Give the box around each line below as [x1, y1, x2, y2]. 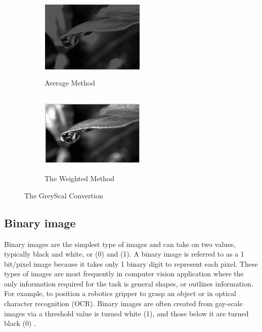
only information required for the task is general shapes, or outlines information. [4, 278, 253, 288]
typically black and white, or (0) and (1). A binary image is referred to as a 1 [4, 248, 244, 259]
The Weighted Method [45, 173, 115, 184]
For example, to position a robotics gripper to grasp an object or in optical [4, 288, 236, 299]
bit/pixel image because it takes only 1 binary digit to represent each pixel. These [4, 258, 258, 269]
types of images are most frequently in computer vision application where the [4, 268, 244, 279]
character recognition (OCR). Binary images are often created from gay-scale [4, 298, 243, 309]
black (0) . [4, 318, 36, 328]
